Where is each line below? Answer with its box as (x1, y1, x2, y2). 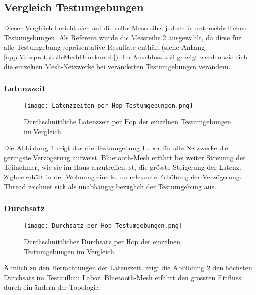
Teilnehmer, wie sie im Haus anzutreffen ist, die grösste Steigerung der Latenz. (4, 162, 241, 172)
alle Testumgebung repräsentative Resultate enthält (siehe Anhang (4, 42, 205, 52)
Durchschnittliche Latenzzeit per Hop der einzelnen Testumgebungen (24, 117, 231, 127)
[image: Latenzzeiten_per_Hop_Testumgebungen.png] (24, 102, 193, 110)
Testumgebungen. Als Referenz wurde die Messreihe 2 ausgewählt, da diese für (4, 32, 241, 42)
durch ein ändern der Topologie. (4, 282, 100, 292)
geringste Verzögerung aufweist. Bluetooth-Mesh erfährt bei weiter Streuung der (4, 152, 246, 162)
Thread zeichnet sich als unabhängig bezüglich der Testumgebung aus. (4, 181, 216, 191)
